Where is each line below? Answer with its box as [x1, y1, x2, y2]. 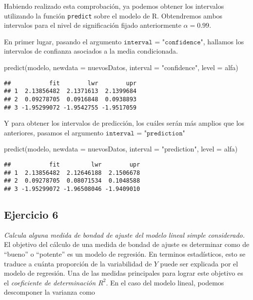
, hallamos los [203, 36, 244, 46]
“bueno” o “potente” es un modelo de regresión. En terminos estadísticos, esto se [4, 249, 246, 259]
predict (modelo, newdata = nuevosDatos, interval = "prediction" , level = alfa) [4, 144, 238, 154]
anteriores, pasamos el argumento [4, 127, 104, 137]
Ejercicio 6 [4, 207, 58, 222]
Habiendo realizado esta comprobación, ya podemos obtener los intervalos [4, 1, 224, 11]
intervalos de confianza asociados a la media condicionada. [4, 46, 178, 56]
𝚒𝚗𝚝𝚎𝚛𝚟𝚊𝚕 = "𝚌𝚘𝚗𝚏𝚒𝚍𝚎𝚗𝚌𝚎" [123, 38, 203, 46]
